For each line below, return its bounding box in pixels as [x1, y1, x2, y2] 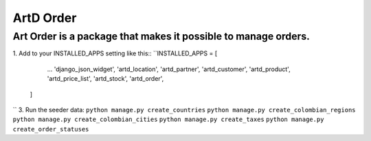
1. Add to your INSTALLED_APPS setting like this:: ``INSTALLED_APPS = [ [12, 49, 218, 57]
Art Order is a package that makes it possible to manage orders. [12, 30, 311, 42]
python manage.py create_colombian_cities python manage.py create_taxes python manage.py [12, 116, 324, 123]
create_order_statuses [12, 125, 89, 133]
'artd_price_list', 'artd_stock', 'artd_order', [47, 75, 164, 83]
